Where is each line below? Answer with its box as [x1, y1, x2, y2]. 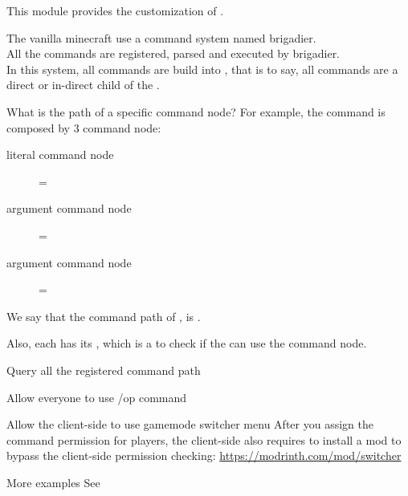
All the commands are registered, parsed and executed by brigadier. [6, 45, 341, 62]
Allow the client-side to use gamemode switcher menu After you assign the [6, 416, 373, 433]
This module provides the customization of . [6, 2, 224, 18]
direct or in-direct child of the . [6, 76, 160, 93]
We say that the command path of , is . [6, 307, 201, 324]
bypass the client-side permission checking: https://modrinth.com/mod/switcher [6, 447, 402, 464]
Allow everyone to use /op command [6, 388, 187, 405]
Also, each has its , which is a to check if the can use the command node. [6, 335, 367, 352]
